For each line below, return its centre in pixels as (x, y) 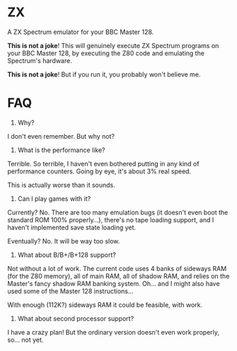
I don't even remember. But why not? (61, 136)
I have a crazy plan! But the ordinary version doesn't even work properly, (114, 332)
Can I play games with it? (54, 198)
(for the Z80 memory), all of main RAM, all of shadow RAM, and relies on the (118, 276)
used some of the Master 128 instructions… (70, 291)
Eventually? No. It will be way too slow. (64, 241)
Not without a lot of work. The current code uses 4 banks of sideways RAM (117, 268)
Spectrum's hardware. (40, 60)
